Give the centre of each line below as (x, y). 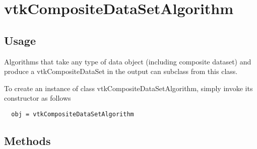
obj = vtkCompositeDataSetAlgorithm (73, 114)
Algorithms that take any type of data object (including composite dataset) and (128, 61)
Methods (27, 140)
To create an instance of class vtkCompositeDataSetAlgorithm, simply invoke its (128, 88)
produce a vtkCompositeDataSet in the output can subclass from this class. (121, 71)
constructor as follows (38, 98)
